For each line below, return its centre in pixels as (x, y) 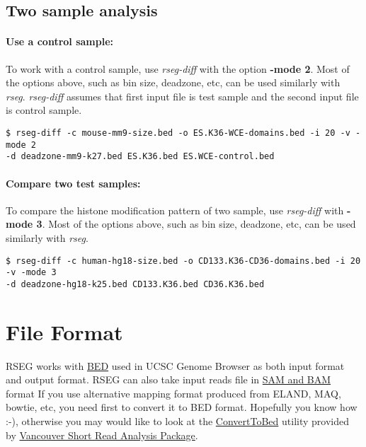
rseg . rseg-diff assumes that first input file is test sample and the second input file (182, 96)
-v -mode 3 (31, 273)
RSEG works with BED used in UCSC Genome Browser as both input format (175, 365)
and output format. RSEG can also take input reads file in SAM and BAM (168, 379)
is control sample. (44, 110)
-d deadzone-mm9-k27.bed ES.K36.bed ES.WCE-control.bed (140, 157)
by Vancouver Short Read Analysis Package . (102, 435)
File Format (64, 331)
